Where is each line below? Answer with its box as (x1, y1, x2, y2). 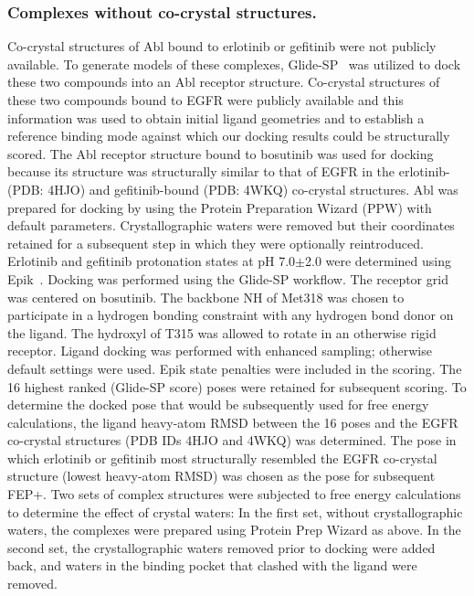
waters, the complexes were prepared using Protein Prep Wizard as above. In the (7, 520, 461, 539)
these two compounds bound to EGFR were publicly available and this (7, 90, 404, 109)
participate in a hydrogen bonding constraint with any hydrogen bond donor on (7, 305, 454, 325)
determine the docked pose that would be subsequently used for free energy (7, 395, 429, 414)
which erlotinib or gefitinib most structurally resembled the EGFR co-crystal (7, 448, 437, 467)
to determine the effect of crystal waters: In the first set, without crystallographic (7, 502, 463, 521)
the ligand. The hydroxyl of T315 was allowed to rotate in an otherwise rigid (7, 323, 437, 342)
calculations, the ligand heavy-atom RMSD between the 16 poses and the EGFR (7, 412, 458, 431)
